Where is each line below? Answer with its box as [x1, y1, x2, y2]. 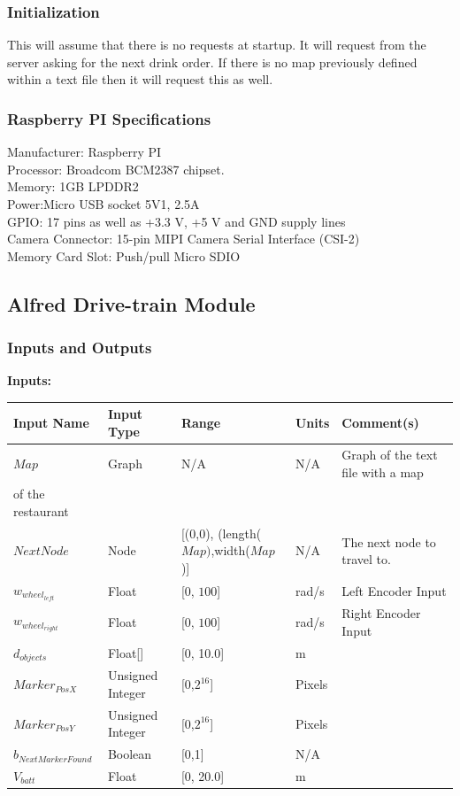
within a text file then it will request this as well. [7, 70, 273, 89]
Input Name [13, 413, 89, 432]
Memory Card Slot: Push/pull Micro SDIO [7, 246, 241, 265]
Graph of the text [341, 444, 438, 463]
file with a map [341, 462, 424, 481]
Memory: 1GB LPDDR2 [7, 177, 139, 196]
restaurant [13, 501, 69, 520]
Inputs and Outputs [7, 336, 152, 359]
